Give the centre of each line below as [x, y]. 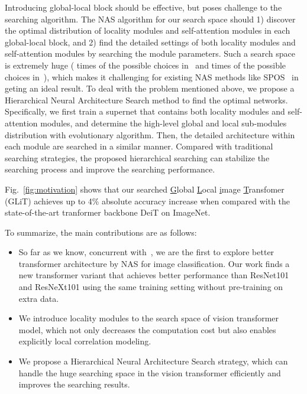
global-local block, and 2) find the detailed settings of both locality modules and [150, 42]
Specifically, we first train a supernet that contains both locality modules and [145, 111]
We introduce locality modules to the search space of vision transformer [149, 318]
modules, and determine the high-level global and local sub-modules [164, 123]
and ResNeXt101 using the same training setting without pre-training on [151, 287]
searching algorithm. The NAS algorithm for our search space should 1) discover [150, 19]
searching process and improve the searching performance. [110, 169]
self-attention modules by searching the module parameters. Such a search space [150, 53]
